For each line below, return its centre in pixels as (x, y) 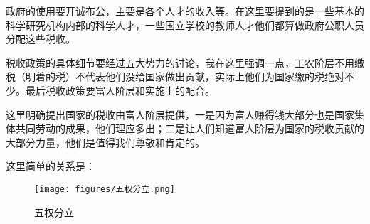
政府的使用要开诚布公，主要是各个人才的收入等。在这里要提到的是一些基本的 (185, 11)
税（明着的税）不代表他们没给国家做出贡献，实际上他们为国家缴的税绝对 (175, 76)
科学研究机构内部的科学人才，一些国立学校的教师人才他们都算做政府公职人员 (185, 25)
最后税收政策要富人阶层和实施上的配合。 (120, 90)
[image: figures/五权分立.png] (105, 189)
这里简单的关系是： (51, 166)
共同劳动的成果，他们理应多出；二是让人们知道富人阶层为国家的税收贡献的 (190, 128)
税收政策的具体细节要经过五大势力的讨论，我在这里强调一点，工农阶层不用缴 (185, 62)
